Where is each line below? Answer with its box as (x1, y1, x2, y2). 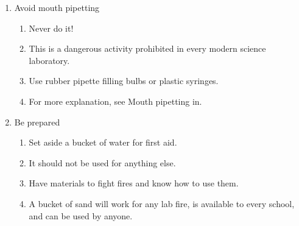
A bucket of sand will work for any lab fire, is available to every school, (29, 197, 295, 210)
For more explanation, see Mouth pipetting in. (29, 94, 202, 107)
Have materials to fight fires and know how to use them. (29, 177, 239, 189)
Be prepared (14, 115, 60, 128)
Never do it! (29, 21, 74, 34)
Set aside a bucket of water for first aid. (29, 136, 177, 149)
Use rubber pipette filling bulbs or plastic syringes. (29, 74, 219, 87)
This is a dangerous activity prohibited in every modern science (29, 42, 266, 55)
